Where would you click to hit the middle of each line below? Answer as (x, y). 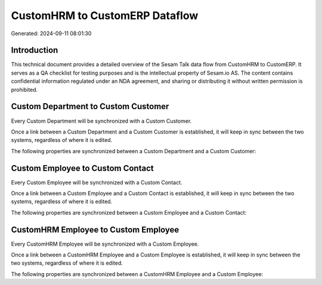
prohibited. (24, 89)
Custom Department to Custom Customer (90, 106)
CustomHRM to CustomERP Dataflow (105, 16)
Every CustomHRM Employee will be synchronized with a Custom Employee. (105, 244)
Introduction (35, 50)
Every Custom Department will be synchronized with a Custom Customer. (101, 121)
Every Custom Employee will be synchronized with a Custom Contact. (97, 182)
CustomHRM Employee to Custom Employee (95, 230)
